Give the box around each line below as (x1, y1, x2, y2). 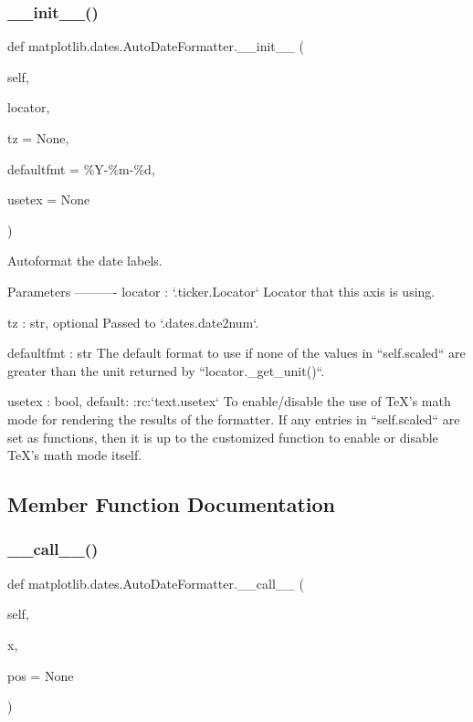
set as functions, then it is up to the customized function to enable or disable (7, 427, 438, 446)
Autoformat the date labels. (7, 251, 163, 270)
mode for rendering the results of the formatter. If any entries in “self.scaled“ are (7, 409, 460, 428)
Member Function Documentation (7, 490, 336, 518)
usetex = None (7, 190, 90, 209)
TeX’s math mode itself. (7, 445, 142, 465)
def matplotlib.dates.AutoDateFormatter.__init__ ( (7, 37, 304, 56)
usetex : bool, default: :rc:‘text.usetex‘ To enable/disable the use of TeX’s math (7, 392, 451, 411)
